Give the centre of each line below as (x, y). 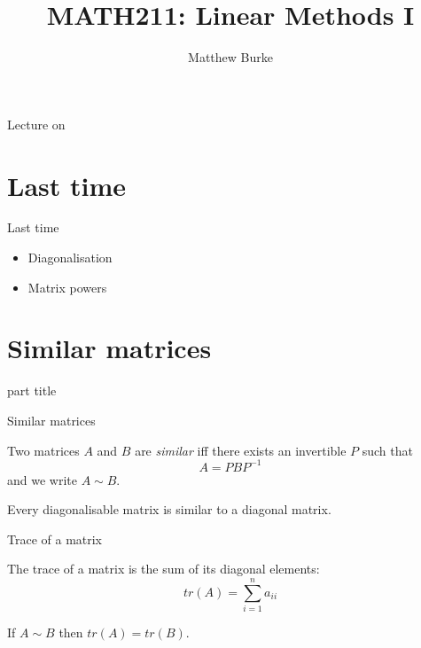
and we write (42, 479)
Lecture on (36, 124)
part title (32, 390)
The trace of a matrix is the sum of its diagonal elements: (164, 569)
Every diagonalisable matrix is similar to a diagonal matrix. (169, 509)
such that (387, 450)
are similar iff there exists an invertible (241, 450)
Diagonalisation (70, 258)
